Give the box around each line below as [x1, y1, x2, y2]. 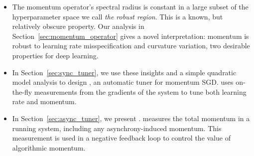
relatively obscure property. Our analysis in [12, 21, 144, 31]
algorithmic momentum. [12, 142, 86, 153]
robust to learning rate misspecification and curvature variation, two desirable [12, 40, 250, 51]
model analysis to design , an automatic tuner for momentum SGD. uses [12, 77, 234, 87]
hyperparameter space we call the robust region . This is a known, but [12, 11, 223, 21]
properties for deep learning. [12, 50, 99, 60]
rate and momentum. [12, 96, 77, 107]
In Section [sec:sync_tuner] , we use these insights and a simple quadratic [12, 67, 237, 77]
